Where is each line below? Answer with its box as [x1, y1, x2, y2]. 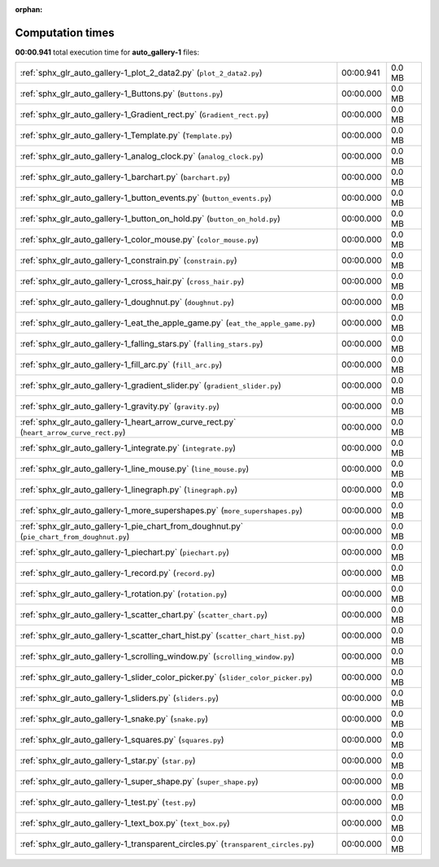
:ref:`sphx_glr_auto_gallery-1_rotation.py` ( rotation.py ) [20, 588, 228, 599]
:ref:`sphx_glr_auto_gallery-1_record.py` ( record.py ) [20, 568, 215, 579]
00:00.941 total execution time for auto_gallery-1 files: [15, 47, 199, 57]
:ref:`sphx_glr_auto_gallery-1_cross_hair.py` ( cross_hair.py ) [20, 276, 245, 287]
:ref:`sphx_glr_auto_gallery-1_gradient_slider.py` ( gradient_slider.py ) [20, 380, 282, 391]
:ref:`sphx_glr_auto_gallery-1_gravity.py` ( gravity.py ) [20, 401, 219, 412]
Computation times [15, 25, 115, 40]
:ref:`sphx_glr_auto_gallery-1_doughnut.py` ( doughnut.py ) [20, 297, 235, 308]
